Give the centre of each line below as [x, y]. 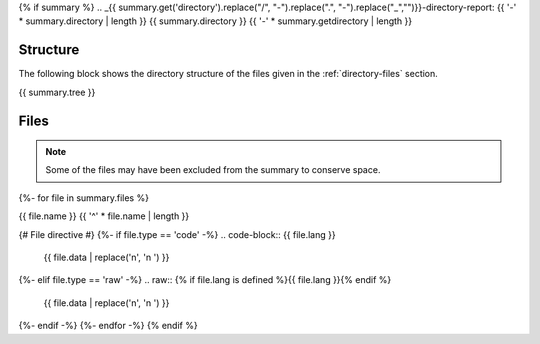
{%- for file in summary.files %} [84, 197]
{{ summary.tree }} [57, 92]
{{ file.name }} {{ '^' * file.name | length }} [104, 216]
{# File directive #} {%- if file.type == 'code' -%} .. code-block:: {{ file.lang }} [177, 234]
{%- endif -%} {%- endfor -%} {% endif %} [108, 326]
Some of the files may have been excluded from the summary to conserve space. [213, 170]
